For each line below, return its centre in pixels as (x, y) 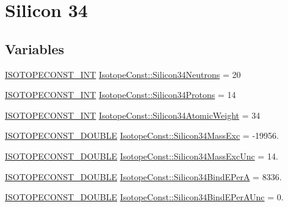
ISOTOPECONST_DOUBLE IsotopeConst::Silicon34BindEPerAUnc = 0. (144, 197)
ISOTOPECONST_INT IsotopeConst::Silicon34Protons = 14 (121, 95)
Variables (35, 48)
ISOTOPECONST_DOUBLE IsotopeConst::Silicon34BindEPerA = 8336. (143, 176)
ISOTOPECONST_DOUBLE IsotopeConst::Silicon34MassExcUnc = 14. (142, 156)
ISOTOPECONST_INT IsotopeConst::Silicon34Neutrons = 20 (123, 74)
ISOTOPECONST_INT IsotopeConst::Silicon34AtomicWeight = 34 (133, 115)
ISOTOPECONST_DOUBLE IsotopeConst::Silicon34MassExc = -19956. (142, 135)
